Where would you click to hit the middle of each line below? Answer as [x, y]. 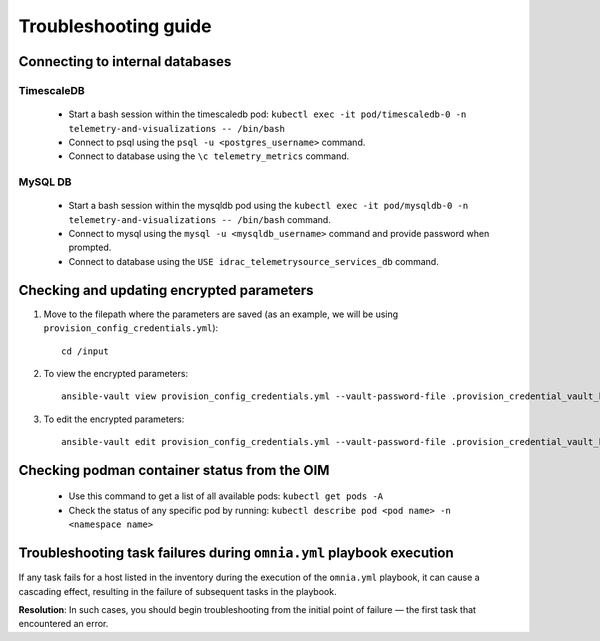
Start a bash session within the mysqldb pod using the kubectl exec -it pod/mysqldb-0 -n [268, 206]
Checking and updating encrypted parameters [166, 290]
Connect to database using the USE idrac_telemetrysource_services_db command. [253, 261]
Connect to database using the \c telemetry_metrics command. [209, 156]
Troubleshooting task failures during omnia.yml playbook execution [236, 553]
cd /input [85, 351]
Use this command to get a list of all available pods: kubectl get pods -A [226, 496]
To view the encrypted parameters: [116, 373]
